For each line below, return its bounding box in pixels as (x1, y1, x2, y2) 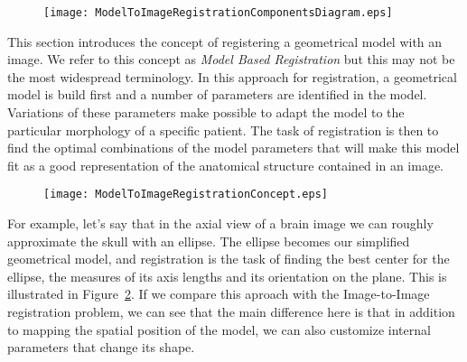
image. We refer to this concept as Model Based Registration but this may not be (7, 50, 455, 69)
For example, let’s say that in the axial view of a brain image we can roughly (7, 214, 434, 233)
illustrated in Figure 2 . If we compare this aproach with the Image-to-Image (7, 284, 430, 303)
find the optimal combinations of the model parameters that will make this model (7, 138, 460, 157)
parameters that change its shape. (7, 338, 195, 357)
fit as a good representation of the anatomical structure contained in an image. (7, 155, 444, 174)
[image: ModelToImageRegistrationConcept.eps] (43, 188, 328, 201)
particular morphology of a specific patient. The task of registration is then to (7, 120, 439, 139)
